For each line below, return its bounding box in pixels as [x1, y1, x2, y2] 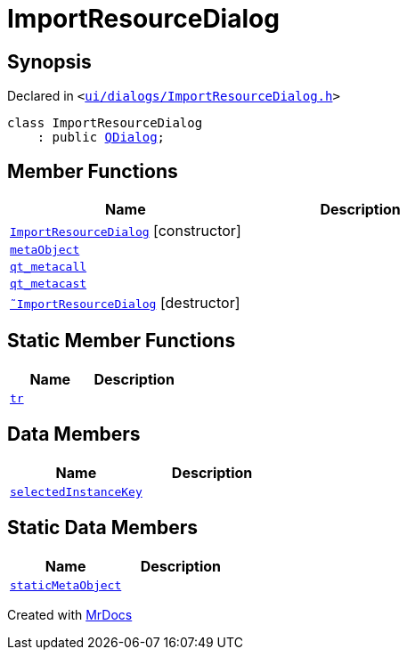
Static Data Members [7, 516, 199, 539]
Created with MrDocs [7, 606, 133, 622]
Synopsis [7, 50, 92, 73]
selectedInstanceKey [10, 484, 142, 499]
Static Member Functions [7, 329, 236, 353]
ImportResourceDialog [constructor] [10, 222, 241, 240]
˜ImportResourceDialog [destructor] [10, 294, 240, 312]
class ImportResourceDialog [7, 116, 203, 131]
